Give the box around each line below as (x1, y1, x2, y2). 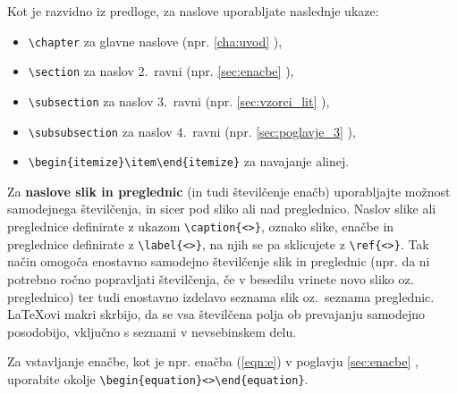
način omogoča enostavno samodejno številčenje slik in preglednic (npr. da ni (7, 252, 430, 271)
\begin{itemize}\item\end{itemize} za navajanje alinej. (28, 152, 350, 171)
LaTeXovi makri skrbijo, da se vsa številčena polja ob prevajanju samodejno (7, 305, 425, 323)
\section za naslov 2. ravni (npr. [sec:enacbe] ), (28, 62, 294, 80)
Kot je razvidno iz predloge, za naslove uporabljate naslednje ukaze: (7, 2, 379, 20)
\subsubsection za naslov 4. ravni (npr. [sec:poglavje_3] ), (28, 122, 356, 140)
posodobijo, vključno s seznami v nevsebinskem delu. (7, 322, 297, 340)
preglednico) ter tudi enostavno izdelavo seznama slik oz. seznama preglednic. (7, 287, 435, 306)
